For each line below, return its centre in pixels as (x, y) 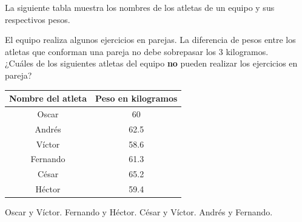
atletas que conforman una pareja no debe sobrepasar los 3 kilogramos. (137, 51)
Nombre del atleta (48, 98)
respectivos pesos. (38, 19)
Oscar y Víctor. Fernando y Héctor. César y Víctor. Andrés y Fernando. (139, 212)
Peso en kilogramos (136, 98)
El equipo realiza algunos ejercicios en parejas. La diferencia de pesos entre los (150, 40)
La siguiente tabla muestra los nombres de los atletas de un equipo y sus (140, 7)
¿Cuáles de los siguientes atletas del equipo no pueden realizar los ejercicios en (151, 63)
